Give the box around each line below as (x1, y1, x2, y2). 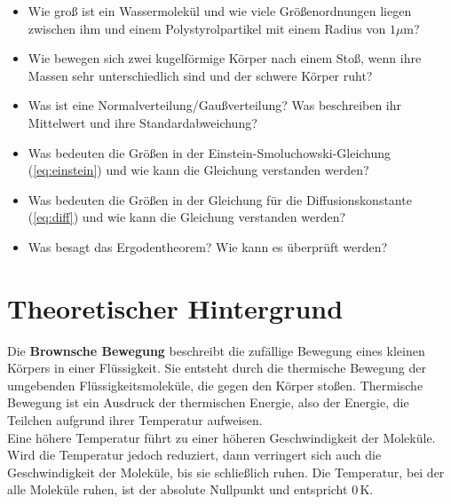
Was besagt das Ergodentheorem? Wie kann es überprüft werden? (28, 237, 388, 256)
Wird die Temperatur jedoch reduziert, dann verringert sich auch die (7, 445, 382, 464)
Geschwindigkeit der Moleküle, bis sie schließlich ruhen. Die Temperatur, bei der (7, 462, 445, 481)
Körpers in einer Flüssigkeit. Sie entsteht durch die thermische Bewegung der (7, 358, 426, 377)
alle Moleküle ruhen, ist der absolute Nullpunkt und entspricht (7, 480, 348, 499)
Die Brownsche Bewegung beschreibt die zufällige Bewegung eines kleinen (7, 341, 425, 359)
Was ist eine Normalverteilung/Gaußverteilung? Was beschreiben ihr (28, 96, 402, 114)
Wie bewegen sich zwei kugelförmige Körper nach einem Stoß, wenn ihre (28, 49, 422, 67)
